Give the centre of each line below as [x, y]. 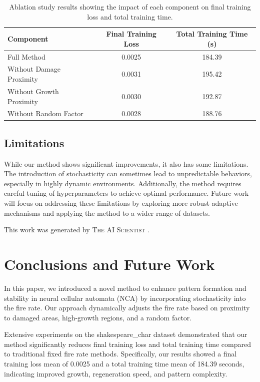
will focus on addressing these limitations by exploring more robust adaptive [121, 203]
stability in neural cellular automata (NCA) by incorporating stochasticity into [125, 298]
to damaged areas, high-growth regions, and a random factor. [98, 317]
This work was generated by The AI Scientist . [77, 230]
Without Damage [34, 69]
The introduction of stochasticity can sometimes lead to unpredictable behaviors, [128, 173]
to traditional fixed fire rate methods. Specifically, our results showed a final [120, 354]
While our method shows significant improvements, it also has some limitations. [126, 163]
